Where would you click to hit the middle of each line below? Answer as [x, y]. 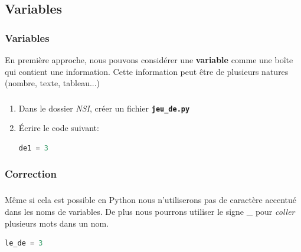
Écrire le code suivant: [59, 128]
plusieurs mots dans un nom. [57, 223]
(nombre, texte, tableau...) [53, 83]
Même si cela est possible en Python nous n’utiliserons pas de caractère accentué [150, 200]
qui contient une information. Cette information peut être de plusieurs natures [147, 71]
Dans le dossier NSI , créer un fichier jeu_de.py [104, 108]
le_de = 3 [24, 243]
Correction [31, 174]
